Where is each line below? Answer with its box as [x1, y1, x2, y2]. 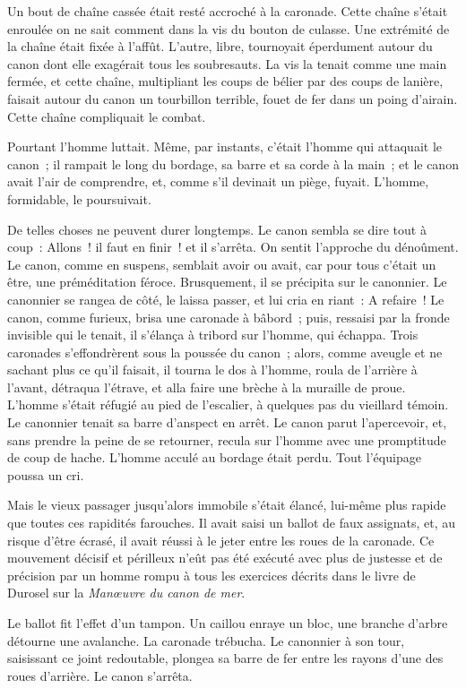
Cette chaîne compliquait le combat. [7, 107, 206, 125]
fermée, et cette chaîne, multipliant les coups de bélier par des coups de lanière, [7, 72, 444, 90]
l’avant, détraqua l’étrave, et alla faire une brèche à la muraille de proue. [7, 377, 406, 396]
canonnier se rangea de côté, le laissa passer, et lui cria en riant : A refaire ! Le [7, 289, 444, 308]
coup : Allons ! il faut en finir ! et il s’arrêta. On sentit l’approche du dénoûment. [7, 237, 459, 256]
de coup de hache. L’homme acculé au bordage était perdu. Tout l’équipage [7, 448, 421, 467]
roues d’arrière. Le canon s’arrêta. [7, 666, 193, 684]
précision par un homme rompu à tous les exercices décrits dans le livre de [7, 565, 416, 584]
